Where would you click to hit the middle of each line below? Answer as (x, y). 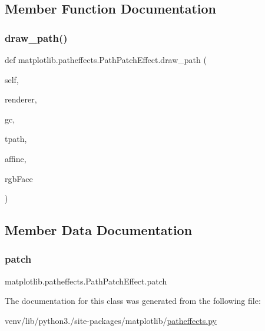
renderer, (21, 99)
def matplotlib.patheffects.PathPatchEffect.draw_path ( (106, 59)
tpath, (16, 139)
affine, (16, 158)
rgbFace (19, 178)
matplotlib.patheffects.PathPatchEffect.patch (86, 281)
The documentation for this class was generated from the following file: (133, 301)
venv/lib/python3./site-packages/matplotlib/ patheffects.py (111, 320)
